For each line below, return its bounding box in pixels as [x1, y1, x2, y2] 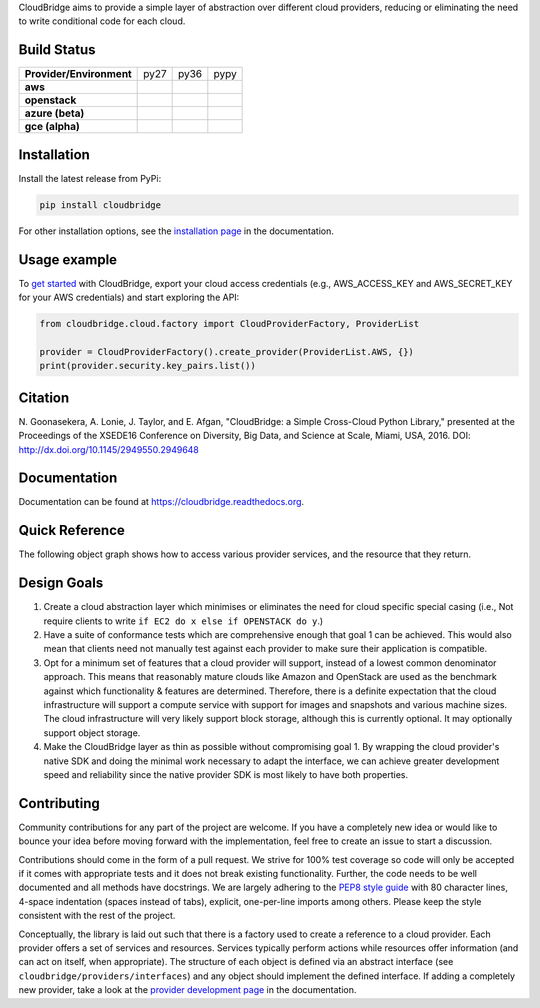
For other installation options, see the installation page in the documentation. [18, 225, 335, 237]
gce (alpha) [24, 120, 80, 134]
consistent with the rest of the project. [18, 910, 176, 922]
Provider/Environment [24, 67, 132, 81]
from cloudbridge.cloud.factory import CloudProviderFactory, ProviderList [39, 318, 420, 330]
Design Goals [18, 575, 104, 592]
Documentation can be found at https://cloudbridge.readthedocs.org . [18, 496, 305, 508]
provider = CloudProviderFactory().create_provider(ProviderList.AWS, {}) [39, 346, 415, 357]
